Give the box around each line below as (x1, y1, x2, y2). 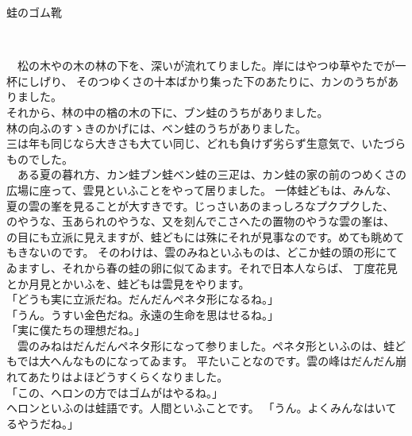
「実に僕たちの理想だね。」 (6, 322, 145, 338)
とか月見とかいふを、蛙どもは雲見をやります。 (6, 275, 250, 291)
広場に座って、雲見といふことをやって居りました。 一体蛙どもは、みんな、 (6, 181, 398, 198)
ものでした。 (6, 150, 73, 167)
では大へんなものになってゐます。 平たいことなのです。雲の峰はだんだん (17, 353, 395, 369)
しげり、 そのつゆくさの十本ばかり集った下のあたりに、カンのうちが (28, 72, 387, 89)
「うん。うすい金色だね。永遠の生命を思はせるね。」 (6, 306, 279, 322)
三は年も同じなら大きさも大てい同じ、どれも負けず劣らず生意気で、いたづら (6, 135, 406, 152)
